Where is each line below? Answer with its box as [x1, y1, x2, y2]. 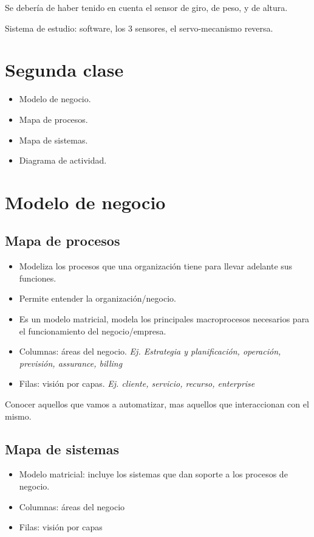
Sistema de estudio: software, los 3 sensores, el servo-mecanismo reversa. [5, 21, 273, 34]
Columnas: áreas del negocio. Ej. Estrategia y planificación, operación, [19, 345, 281, 358]
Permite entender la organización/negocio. [19, 292, 176, 305]
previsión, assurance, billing [19, 356, 123, 369]
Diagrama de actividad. [19, 154, 107, 167]
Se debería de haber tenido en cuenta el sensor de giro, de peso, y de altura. [5, 1, 288, 13]
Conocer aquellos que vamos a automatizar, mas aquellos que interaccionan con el [5, 398, 309, 411]
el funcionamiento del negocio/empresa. [19, 324, 166, 337]
